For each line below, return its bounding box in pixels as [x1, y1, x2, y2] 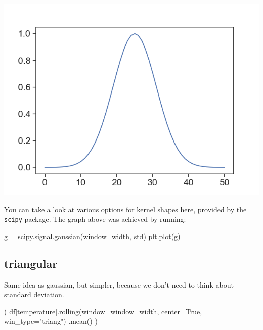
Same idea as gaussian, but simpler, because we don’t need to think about [4, 279, 234, 290]
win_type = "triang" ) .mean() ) [4, 316, 98, 326]
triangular [4, 255, 58, 271]
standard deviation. [4, 289, 64, 300]
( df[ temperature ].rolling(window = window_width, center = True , [4, 306, 202, 316]
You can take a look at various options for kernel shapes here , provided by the [4, 204, 247, 214]
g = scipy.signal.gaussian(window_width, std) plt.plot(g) [4, 230, 181, 241]
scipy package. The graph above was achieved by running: [4, 214, 186, 224]
